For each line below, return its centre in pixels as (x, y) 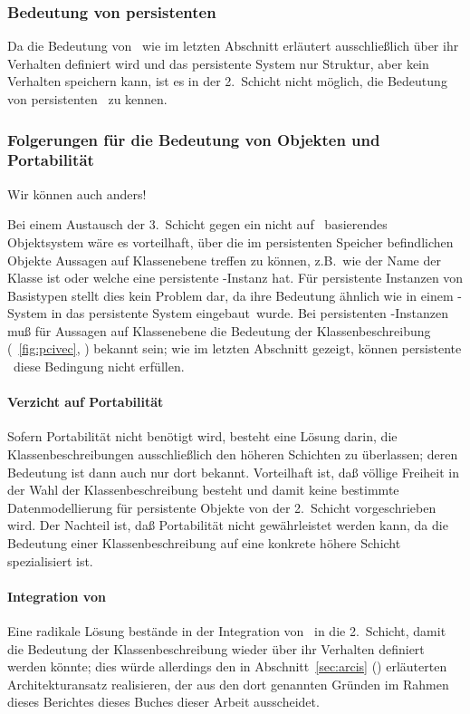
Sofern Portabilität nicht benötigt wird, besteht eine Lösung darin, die (202, 436)
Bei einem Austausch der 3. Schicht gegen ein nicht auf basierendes (197, 224)
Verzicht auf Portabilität (86, 402)
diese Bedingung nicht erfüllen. (99, 367)
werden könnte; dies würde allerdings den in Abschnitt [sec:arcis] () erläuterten (227, 666)
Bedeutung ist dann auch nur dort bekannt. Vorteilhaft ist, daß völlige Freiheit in (233, 472)
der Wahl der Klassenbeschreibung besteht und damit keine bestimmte (203, 490)
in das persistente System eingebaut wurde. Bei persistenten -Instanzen (250, 313)
